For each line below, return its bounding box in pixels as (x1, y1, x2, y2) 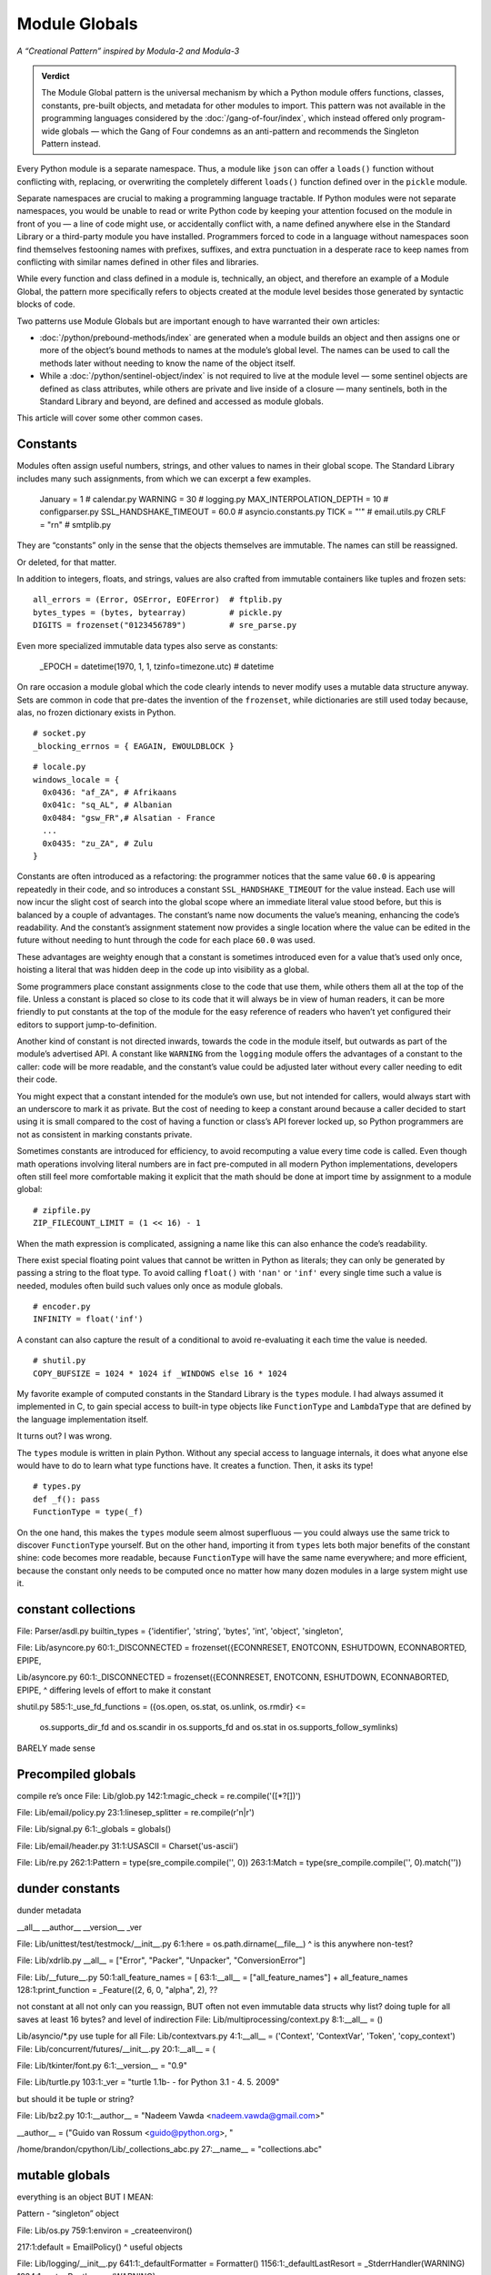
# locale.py (33, 762, 86, 773)
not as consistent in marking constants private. (16, 1128, 193, 1139)
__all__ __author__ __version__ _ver (16, 1921, 143, 1933)
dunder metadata (16, 1905, 82, 1916)
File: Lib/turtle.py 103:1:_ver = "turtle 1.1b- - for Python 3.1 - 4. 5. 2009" (16, 2077, 280, 2088)
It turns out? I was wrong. (16, 1431, 113, 1441)
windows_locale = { (33, 774, 120, 784)
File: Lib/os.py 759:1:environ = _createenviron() (16, 2225, 193, 2236)
